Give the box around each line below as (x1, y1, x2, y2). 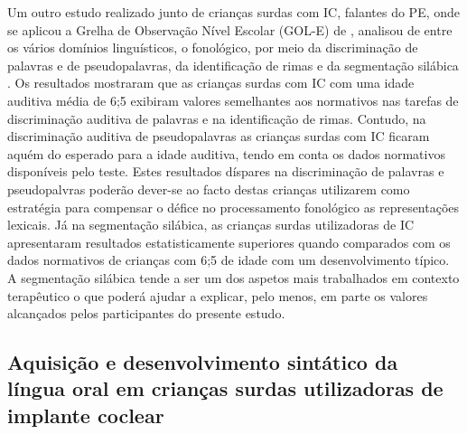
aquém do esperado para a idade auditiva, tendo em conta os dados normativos (7, 144, 445, 163)
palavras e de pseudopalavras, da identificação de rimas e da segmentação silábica (7, 55, 459, 74)
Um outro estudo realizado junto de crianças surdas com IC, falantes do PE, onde (7, 3, 461, 21)
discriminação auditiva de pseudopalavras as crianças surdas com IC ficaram (7, 127, 430, 146)
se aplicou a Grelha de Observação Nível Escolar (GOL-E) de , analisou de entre (7, 20, 453, 39)
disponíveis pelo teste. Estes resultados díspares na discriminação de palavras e (7, 162, 444, 181)
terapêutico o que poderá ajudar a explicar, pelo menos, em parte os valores (7, 286, 428, 305)
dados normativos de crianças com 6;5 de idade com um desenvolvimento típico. (7, 250, 450, 269)
